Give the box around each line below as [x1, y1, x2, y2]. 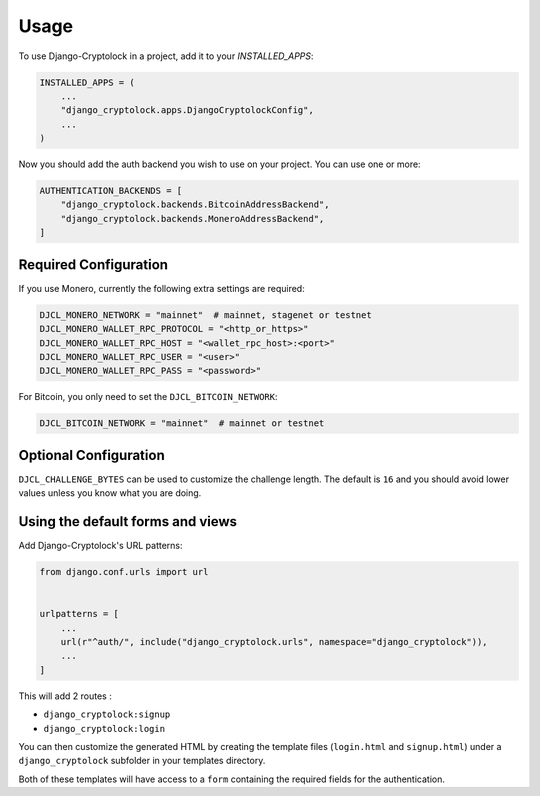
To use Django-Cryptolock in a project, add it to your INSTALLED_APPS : [18, 50, 314, 62]
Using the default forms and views [18, 513, 238, 530]
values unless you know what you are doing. [18, 487, 202, 499]
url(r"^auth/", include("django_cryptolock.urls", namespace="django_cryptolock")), [60, 636, 489, 647]
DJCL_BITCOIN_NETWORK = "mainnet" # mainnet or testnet [39, 418, 325, 429]
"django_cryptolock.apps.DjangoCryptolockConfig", [60, 105, 314, 116]
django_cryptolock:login [43, 723, 165, 734]
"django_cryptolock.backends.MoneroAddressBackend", [60, 213, 325, 224]
